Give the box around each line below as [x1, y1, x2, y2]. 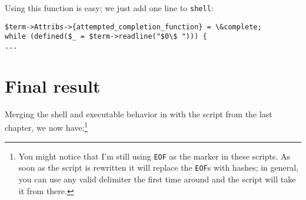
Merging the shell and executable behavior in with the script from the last [5, 107, 272, 120]
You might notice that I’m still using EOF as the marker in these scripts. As [18, 150, 290, 162]
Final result [5, 73, 101, 97]
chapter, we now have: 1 [5, 120, 88, 133]
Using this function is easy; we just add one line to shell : [5, 2, 214, 13]
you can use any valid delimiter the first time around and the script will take [18, 172, 296, 185]
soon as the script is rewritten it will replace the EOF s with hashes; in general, [18, 161, 299, 174]
